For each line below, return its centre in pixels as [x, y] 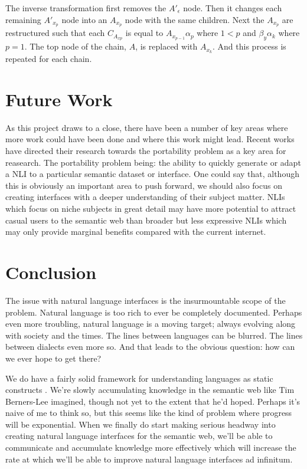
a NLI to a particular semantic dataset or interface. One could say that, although [152, 174]
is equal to [144, 33]
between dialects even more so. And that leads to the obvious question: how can [150, 347]
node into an [84, 19]
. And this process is [249, 46]
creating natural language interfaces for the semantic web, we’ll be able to [139, 436]
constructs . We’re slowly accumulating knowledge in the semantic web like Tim [150, 390]
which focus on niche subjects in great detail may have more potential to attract [151, 209]
